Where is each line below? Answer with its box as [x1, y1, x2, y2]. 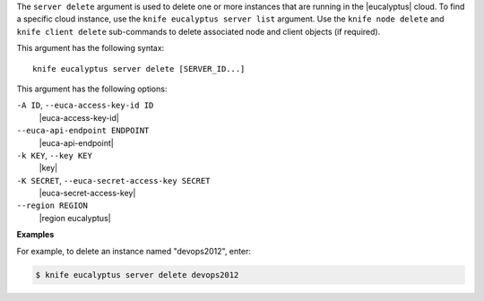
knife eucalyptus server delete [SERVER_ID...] [32, 64, 246, 73]
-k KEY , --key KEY [16, 150, 93, 160]
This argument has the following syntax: [16, 43, 165, 54]
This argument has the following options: [16, 83, 168, 94]
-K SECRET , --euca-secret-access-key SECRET [16, 175, 211, 185]
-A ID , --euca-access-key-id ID [16, 99, 154, 111]
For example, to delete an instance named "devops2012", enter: [16, 245, 251, 256]
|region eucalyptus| [39, 212, 111, 223]
